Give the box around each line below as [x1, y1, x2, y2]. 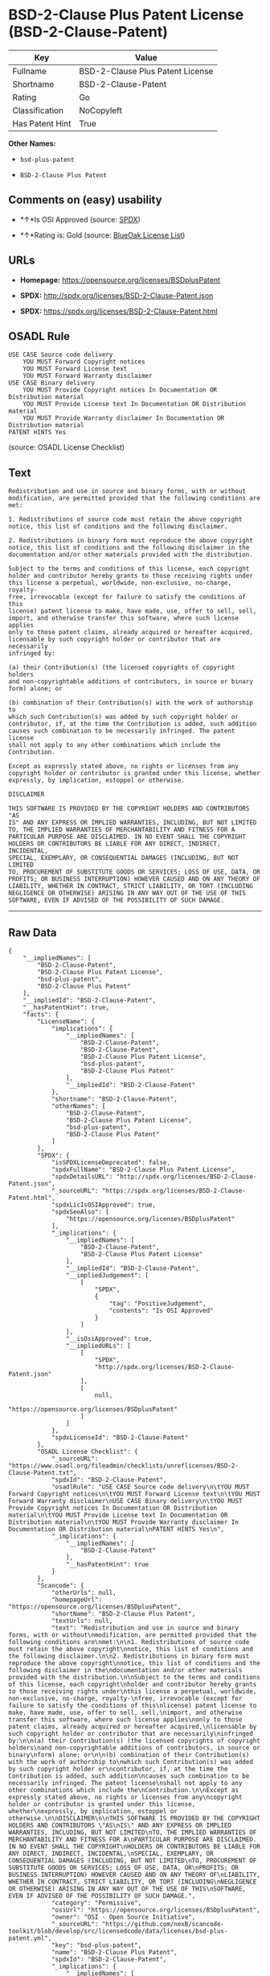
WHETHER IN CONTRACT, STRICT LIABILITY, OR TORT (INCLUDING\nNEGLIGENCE [8, 1878, 257, 1886]
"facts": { [22, 1011, 59, 1019]
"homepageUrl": [51, 1596, 103, 1604]
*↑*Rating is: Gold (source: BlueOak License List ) [19, 230, 186, 239]
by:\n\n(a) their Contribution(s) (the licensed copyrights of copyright [8, 1737, 261, 1745]
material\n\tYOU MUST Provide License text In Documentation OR [8, 1511, 228, 1519]
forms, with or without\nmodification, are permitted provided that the [8, 1631, 257, 1639]
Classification [12, 105, 64, 116]
